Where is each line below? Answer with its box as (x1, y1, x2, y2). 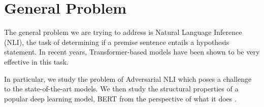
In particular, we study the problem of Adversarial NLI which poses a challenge (4, 73, 252, 84)
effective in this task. (4, 56, 69, 67)
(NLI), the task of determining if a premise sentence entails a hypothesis (4, 36, 229, 47)
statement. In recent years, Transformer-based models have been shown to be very (4, 46, 260, 57)
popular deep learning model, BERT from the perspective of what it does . (4, 93, 237, 103)
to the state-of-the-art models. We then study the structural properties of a (4, 83, 239, 94)
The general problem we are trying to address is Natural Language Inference (4, 27, 242, 37)
